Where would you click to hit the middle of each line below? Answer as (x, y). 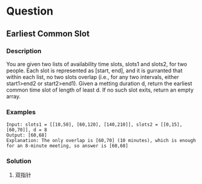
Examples (21, 112)
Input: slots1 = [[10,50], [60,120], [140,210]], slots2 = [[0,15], (94, 125)
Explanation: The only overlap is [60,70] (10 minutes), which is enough (101, 141)
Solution (19, 161)
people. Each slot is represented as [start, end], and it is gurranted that (94, 70)
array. (14, 96)
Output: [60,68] (27, 135)
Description (24, 51)
